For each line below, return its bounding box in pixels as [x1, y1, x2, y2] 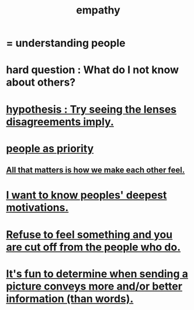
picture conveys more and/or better [6, 280, 183, 293]
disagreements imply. [6, 115, 114, 128]
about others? [6, 76, 76, 89]
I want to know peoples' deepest [6, 189, 167, 202]
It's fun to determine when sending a [6, 267, 189, 280]
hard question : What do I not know [6, 63, 179, 77]
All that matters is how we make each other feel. [6, 165, 185, 175]
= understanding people [6, 36, 126, 50]
